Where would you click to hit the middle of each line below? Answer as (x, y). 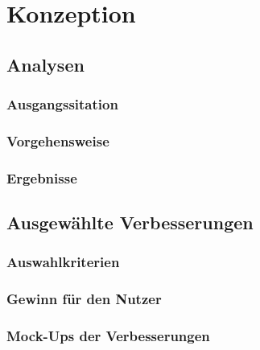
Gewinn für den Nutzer (84, 299)
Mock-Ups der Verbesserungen (108, 336)
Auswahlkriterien (63, 262)
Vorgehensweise (58, 140)
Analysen (45, 64)
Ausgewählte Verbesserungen (130, 222)
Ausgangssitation (62, 104)
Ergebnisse (42, 177)
